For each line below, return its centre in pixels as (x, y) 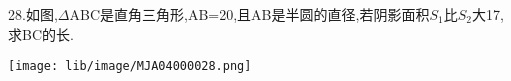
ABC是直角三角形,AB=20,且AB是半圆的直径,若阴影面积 (249, 14)
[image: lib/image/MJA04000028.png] (130, 66)
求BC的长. (41, 33)
